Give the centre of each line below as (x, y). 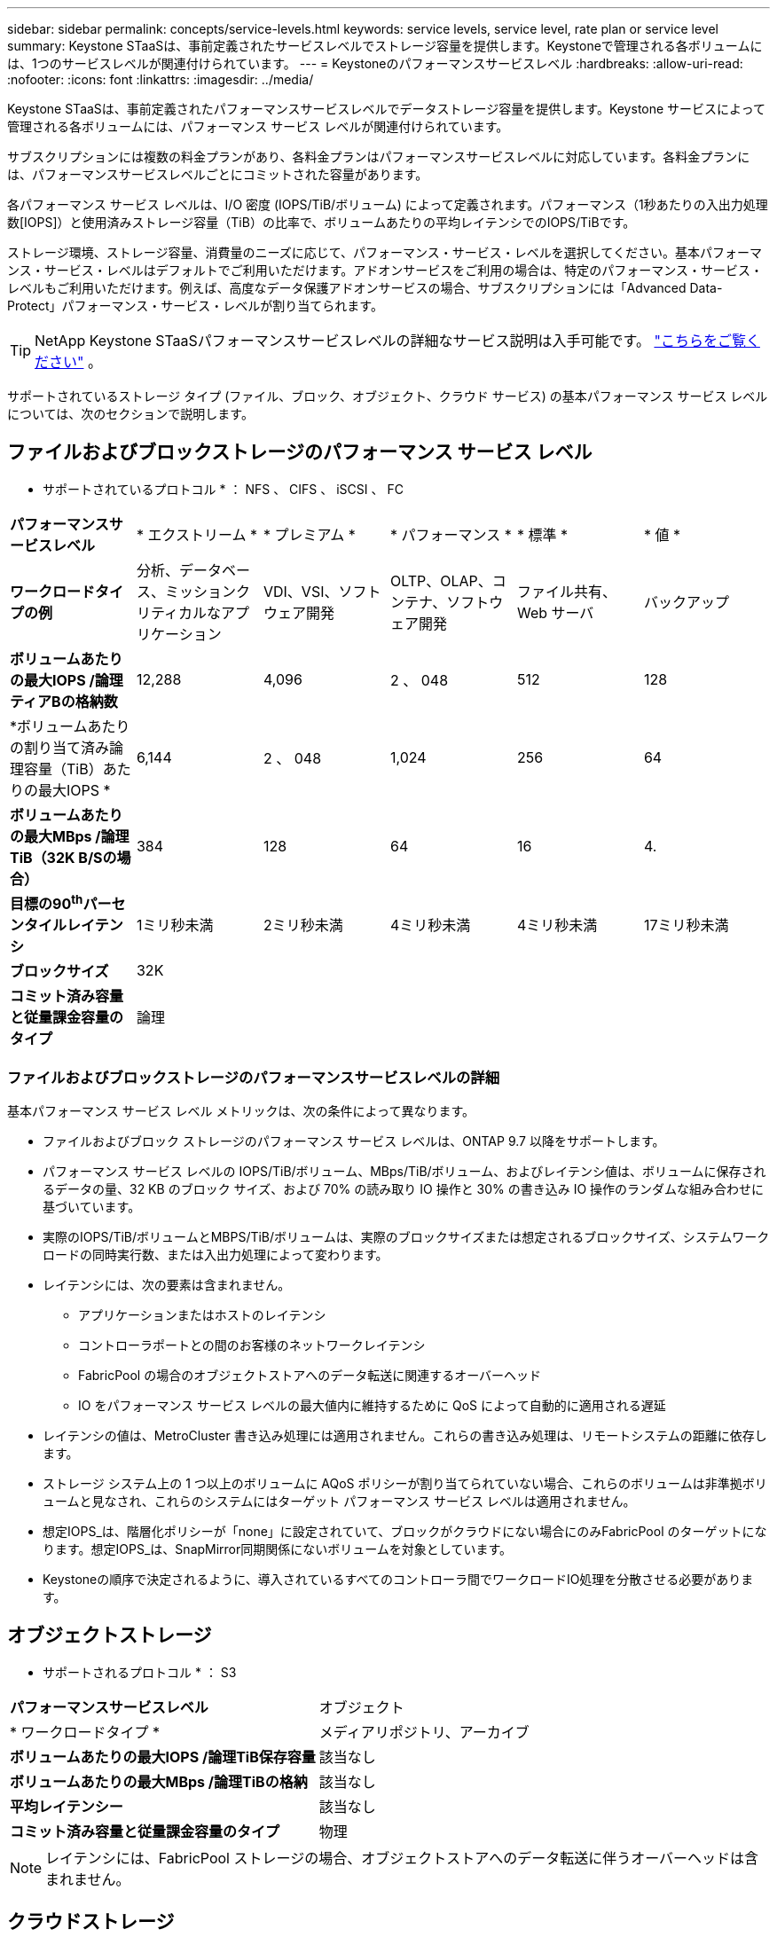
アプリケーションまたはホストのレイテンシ (202, 1314)
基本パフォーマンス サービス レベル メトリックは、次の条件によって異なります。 (241, 1110)
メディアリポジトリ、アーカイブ (424, 1732)
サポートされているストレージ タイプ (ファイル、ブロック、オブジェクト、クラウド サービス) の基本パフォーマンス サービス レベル (388, 396)
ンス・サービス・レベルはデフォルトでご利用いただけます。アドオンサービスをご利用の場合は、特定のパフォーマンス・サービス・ (385, 270)
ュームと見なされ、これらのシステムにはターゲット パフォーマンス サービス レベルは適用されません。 (339, 1501)
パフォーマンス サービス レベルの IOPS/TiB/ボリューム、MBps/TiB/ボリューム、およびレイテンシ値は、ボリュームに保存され (404, 1171)
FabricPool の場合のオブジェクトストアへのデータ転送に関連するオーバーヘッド (310, 1375)
